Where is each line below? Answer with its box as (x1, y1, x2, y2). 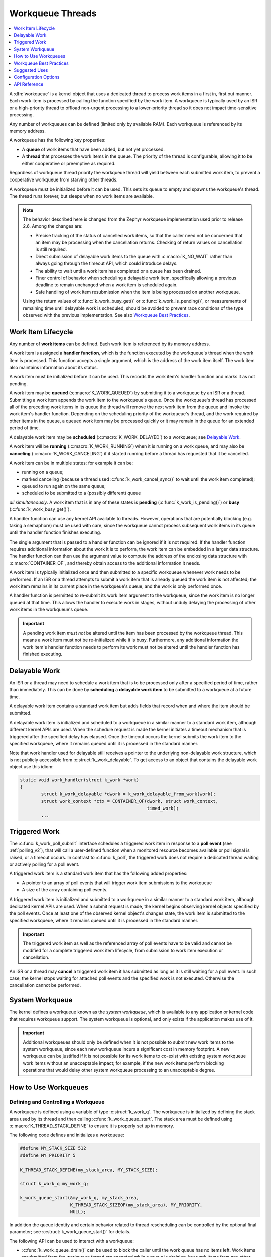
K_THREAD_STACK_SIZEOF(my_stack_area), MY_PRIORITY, (70, 1202, 203, 1208)
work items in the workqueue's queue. (9, 606, 89, 613)
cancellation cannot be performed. (9, 982, 81, 989)
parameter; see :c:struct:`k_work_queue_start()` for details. (9, 1229, 131, 1235)
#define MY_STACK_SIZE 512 (20, 1145, 86, 1151)
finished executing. (23, 651, 63, 657)
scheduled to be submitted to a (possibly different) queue (22, 490, 141, 496)
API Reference (14, 81, 44, 87)
